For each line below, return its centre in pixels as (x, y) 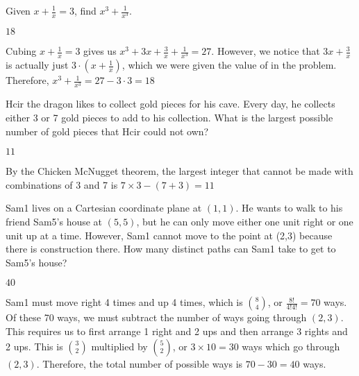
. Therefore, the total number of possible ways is (140, 363)
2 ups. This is (34, 346)
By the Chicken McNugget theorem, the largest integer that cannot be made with (179, 171)
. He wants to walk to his (289, 208)
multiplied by (119, 346)
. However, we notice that (266, 51)
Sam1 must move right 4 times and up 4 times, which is (124, 302)
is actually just (37, 65)
